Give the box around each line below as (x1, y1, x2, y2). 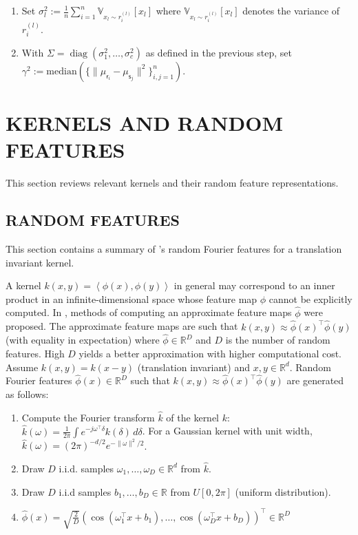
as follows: (6, 386, 49, 401)
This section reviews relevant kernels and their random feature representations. (6, 176, 339, 190)
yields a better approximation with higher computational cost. (78, 346, 342, 360)
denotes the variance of (242, 3, 340, 17)
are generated (286, 373, 344, 388)
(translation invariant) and (137, 359, 250, 374)
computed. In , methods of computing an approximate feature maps (6, 305, 292, 319)
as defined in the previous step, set (145, 45, 292, 59)
